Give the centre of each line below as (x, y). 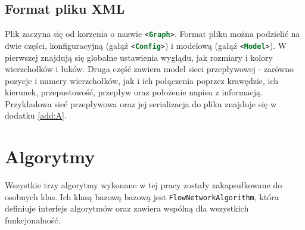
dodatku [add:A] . (36, 115)
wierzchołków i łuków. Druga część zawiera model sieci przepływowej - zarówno (150, 69)
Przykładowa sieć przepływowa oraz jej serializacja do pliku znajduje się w (141, 103)
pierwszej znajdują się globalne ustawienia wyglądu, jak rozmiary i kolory (139, 57)
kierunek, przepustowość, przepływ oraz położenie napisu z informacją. (134, 92)
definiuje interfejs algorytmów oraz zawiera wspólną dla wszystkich (127, 208)
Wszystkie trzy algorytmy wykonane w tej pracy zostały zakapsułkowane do (144, 185)
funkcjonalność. (33, 220)
